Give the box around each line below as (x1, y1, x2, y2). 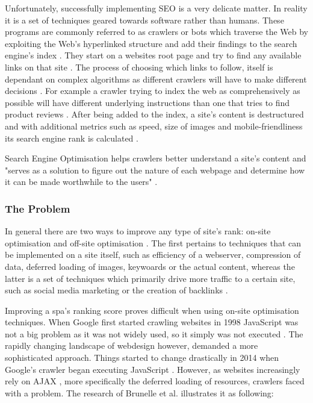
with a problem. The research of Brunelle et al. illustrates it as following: (5, 386, 274, 399)
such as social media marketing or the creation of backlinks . (5, 284, 228, 296)
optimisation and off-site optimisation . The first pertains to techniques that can (5, 236, 302, 249)
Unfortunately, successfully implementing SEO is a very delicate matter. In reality (5, 2, 308, 14)
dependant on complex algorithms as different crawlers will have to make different (5, 72, 307, 85)
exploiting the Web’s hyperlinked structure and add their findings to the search (5, 37, 297, 49)
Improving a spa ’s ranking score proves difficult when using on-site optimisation (5, 304, 299, 316)
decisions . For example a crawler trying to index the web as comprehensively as (5, 84, 300, 97)
